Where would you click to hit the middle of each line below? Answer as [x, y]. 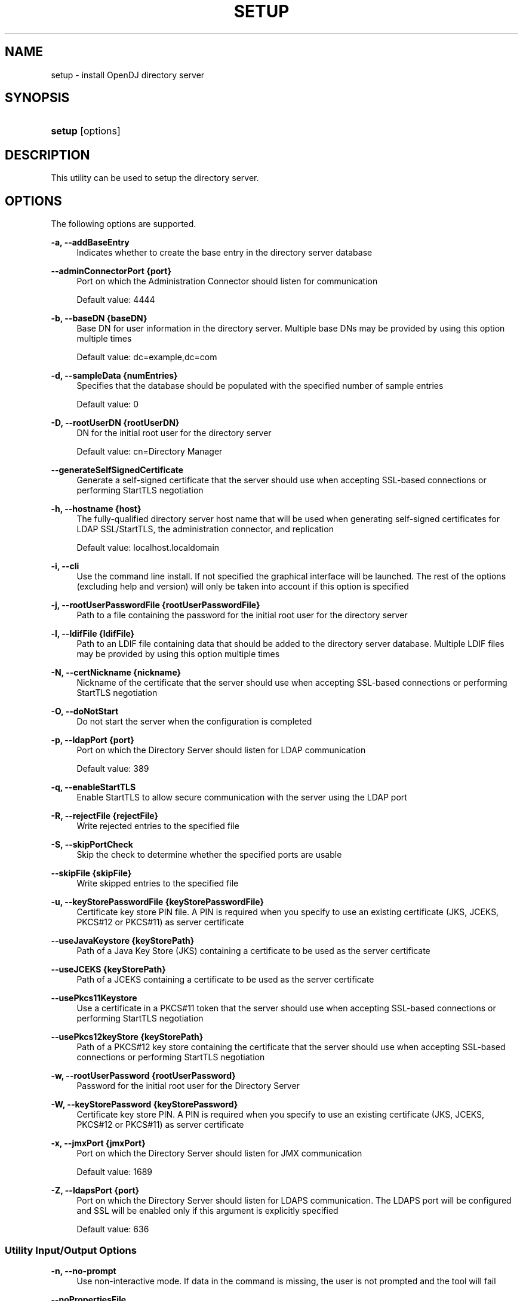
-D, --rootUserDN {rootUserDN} [115, 423]
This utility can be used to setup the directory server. [155, 178]
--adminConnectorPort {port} [111, 271]
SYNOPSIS [37, 98]
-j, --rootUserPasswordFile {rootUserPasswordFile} [156, 605]
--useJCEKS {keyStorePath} [108, 969]
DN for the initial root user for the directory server [174, 433]
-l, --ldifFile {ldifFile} [93, 634]
